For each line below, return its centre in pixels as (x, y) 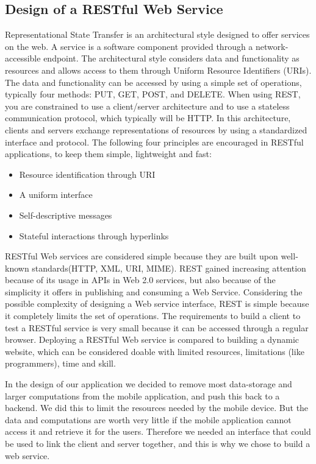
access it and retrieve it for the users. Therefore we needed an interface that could (158, 431)
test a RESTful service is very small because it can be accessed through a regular (157, 327)
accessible (23, 58)
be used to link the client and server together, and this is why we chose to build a (158, 444)
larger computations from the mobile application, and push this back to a (142, 395)
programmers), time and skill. (60, 363)
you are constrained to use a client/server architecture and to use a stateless (147, 106)
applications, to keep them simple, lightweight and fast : (108, 154)
